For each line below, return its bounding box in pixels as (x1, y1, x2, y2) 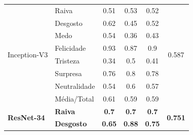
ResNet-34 (8, 112, 45, 122)
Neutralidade (55, 80, 95, 91)
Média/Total (55, 93, 94, 104)
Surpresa (55, 68, 82, 78)
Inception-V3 (8, 49, 48, 59)
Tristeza (55, 55, 80, 66)
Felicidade (55, 43, 86, 53)
